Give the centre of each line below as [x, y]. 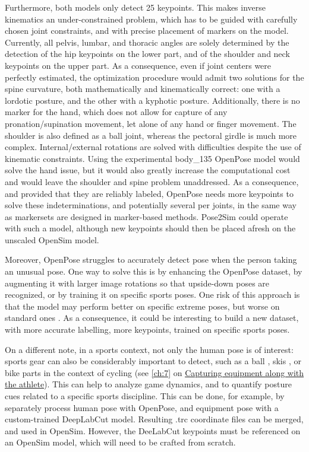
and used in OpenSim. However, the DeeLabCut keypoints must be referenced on [153, 430]
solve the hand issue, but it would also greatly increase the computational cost [148, 170]
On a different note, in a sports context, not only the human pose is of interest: [149, 349]
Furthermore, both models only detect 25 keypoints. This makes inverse [135, 7]
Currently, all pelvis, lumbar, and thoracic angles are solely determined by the [147, 42]
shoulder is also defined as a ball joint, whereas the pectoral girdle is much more [151, 135]
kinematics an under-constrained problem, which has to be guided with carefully [151, 19]
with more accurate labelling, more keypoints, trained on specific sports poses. [147, 330]
